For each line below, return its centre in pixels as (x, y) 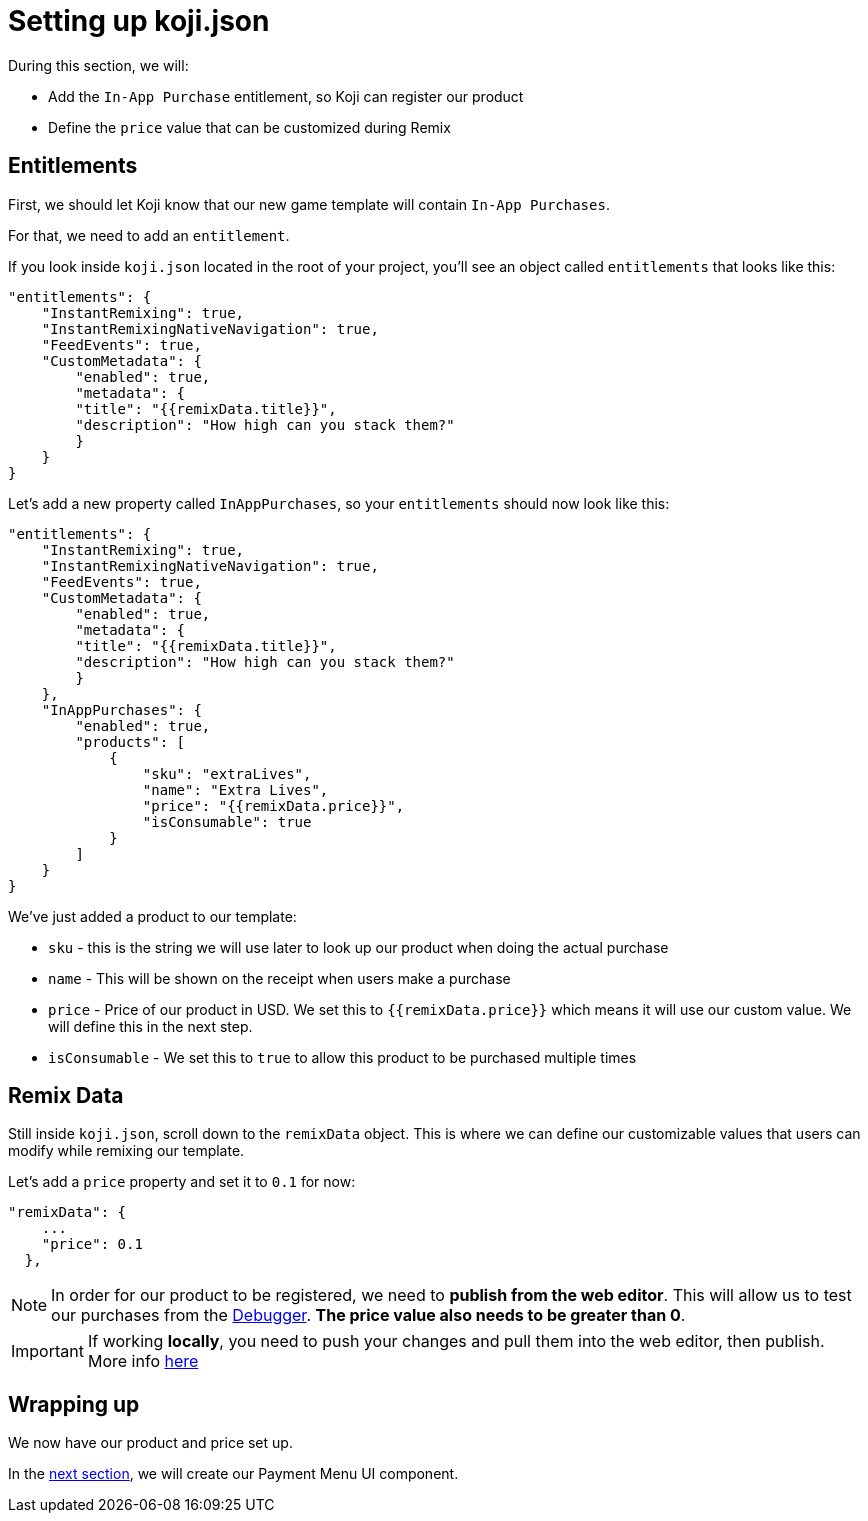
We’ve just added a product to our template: (152, 916)
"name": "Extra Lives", (235, 789)
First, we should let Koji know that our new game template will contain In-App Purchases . (309, 204)
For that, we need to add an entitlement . (149, 235)
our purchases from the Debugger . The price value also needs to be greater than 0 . (368, 1315)
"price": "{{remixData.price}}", (273, 805)
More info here (143, 1361)
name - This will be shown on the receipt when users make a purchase (279, 978)
